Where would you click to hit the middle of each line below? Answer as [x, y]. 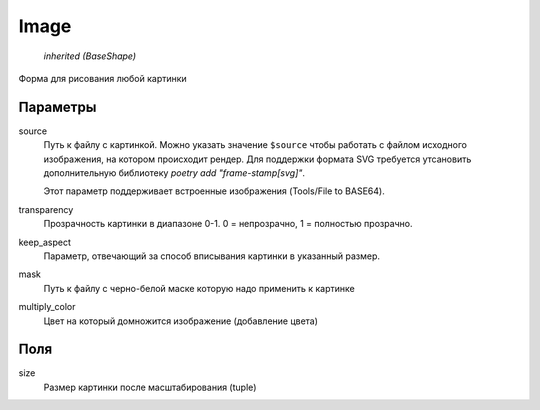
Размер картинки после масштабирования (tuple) [150, 387]
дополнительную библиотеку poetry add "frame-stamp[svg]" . [174, 173]
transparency [46, 209]
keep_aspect [45, 242]
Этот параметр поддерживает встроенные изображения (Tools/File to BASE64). [214, 191]
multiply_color [47, 307]
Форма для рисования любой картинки [102, 78]
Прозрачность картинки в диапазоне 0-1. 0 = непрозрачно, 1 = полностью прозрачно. [228, 224]
